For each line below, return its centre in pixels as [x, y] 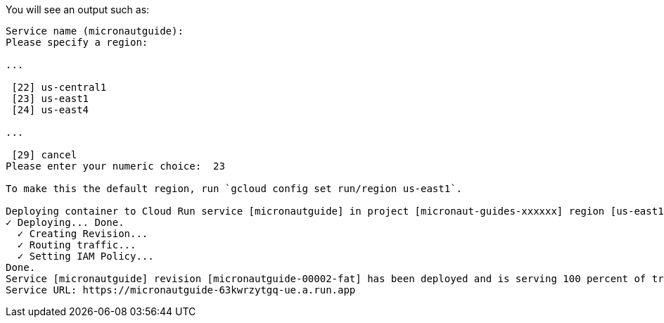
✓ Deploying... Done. [65, 222]
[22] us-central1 [59, 87]
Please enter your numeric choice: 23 [115, 166]
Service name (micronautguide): [95, 31]
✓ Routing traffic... [77, 245]
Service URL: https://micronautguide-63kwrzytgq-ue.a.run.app [181, 290]
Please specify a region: [77, 42]
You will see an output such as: [78, 9]
